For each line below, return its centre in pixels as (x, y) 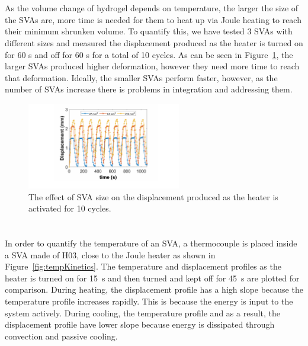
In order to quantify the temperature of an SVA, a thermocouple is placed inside (151, 243)
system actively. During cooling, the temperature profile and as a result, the (143, 313)
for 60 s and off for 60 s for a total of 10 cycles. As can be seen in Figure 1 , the (149, 54)
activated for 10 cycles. (70, 208)
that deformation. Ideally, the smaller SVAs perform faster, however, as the (141, 77)
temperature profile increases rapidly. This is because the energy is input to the (149, 301)
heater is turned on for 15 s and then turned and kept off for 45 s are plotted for (152, 278)
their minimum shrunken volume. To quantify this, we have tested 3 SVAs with (149, 31)
